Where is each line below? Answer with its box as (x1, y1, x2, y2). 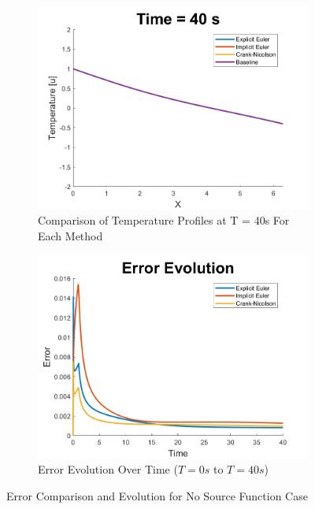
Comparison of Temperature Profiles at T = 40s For (38, 212, 290, 228)
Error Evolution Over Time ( (38, 461, 178, 477)
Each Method (38, 228, 103, 244)
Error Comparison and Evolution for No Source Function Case (6, 487, 308, 503)
